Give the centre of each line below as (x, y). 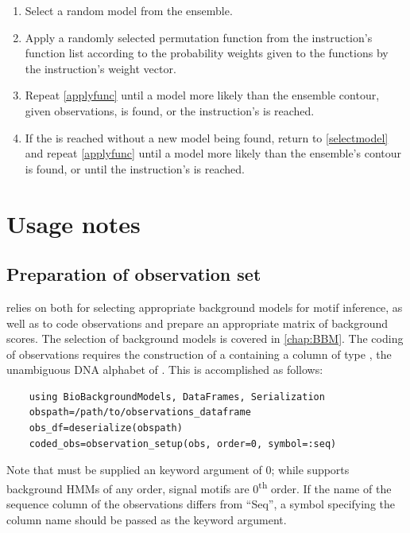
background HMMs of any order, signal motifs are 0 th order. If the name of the (199, 487)
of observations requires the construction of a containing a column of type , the (199, 354)
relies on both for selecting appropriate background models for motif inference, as (205, 307)
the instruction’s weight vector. (101, 68)
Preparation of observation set (134, 274)
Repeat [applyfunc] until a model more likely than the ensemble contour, (202, 95)
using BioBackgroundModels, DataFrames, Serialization (177, 397)
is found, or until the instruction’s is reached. (135, 168)
